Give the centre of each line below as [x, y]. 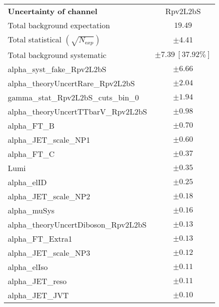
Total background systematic [57, 55]
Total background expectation [59, 25]
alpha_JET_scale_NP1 [49, 140]
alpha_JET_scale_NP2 [49, 196]
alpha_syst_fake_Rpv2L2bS [57, 69]
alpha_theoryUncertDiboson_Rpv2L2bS [77, 224]
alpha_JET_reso [37, 281]
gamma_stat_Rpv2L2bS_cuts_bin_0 [73, 97]
